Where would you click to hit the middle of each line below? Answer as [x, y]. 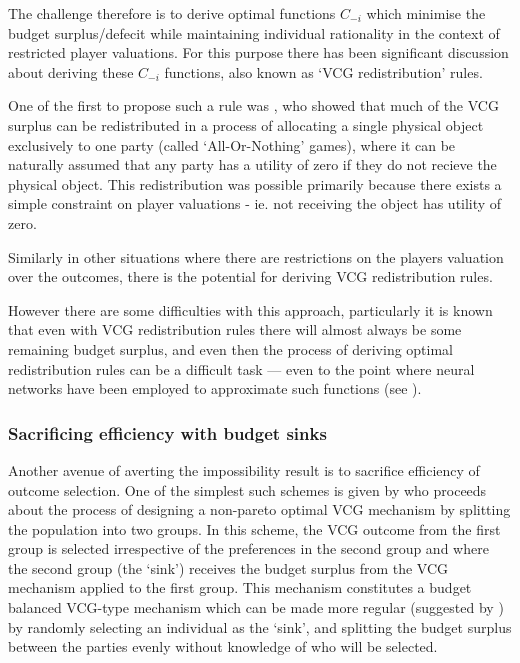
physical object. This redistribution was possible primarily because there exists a [255, 183]
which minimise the [426, 13]
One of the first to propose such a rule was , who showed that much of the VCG [253, 105]
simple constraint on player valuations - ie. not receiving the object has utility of [255, 203]
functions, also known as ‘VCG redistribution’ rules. [323, 71]
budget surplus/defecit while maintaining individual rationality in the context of [254, 32]
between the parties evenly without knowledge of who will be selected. [223, 646]
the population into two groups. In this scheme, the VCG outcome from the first [254, 528]
